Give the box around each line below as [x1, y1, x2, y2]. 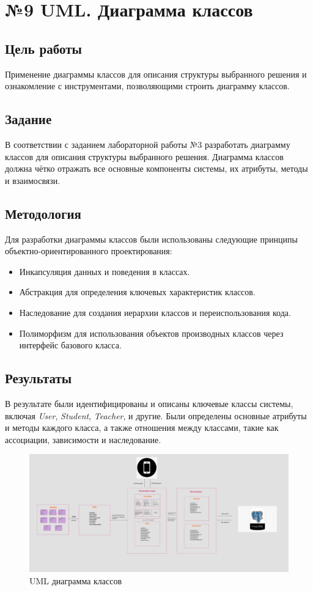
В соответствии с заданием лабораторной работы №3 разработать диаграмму [5, 138, 290, 150]
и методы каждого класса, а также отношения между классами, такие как [5, 421, 279, 434]
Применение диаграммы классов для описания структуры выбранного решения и [5, 67, 307, 80]
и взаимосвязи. [5, 174, 61, 186]
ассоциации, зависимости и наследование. [5, 433, 161, 446]
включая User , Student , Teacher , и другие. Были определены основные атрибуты [5, 409, 307, 422]
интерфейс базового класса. [19, 339, 122, 351]
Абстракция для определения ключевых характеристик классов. [19, 285, 256, 298]
